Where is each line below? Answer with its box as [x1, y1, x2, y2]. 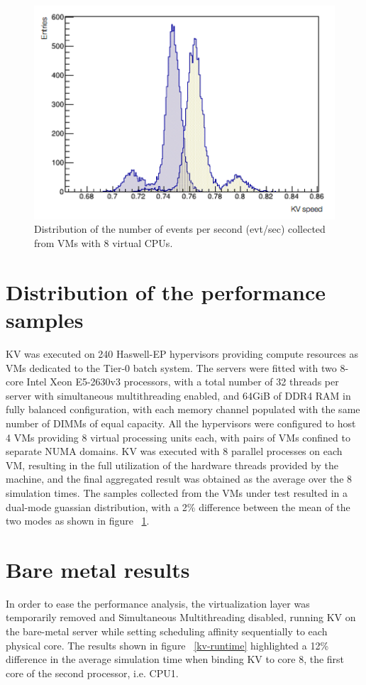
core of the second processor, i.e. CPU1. [6, 665, 179, 680]
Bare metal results [6, 554, 190, 583]
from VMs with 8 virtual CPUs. [34, 236, 173, 251]
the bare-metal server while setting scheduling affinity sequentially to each [6, 624, 328, 639]
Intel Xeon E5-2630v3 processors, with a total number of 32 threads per [26, 374, 339, 389]
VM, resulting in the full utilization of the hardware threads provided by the [6, 457, 339, 472]
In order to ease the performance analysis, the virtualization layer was [6, 596, 310, 610]
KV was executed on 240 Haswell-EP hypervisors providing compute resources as [6, 346, 358, 361]
